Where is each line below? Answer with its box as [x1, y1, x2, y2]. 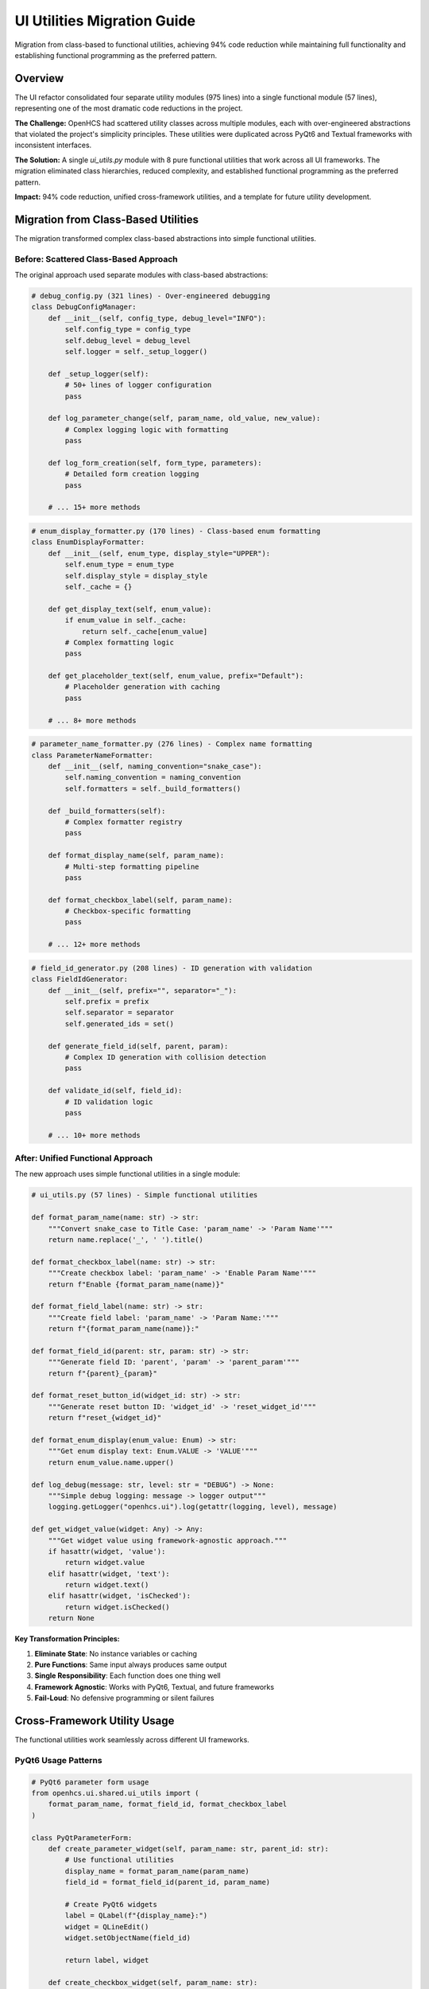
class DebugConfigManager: [31, 302, 137, 312]
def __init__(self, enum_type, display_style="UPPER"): [48, 549, 271, 558]
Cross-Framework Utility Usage [14, 1715, 175, 1727]
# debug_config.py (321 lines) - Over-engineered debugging [31, 291, 271, 300]
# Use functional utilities [64, 1855, 175, 1865]
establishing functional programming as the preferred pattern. [14, 50, 218, 60]
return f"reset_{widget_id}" [48, 1413, 162, 1423]
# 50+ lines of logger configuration [64, 380, 212, 390]
